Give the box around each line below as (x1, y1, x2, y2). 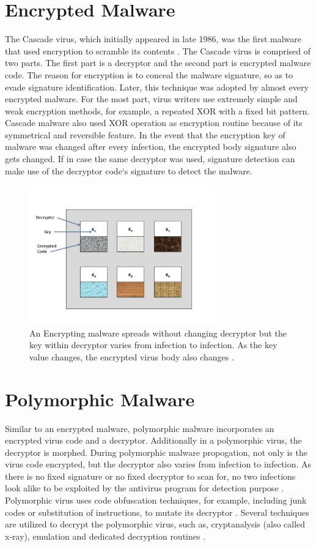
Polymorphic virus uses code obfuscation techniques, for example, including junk (5, 494, 307, 507)
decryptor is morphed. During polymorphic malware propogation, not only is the (5, 445, 307, 458)
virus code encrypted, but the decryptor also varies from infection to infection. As (5, 458, 312, 471)
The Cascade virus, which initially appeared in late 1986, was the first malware (5, 32, 301, 45)
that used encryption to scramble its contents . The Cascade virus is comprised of (5, 44, 311, 57)
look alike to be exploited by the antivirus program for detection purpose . (5, 482, 284, 494)
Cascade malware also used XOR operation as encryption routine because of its (5, 116, 303, 129)
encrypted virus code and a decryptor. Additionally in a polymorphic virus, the (5, 434, 302, 447)
